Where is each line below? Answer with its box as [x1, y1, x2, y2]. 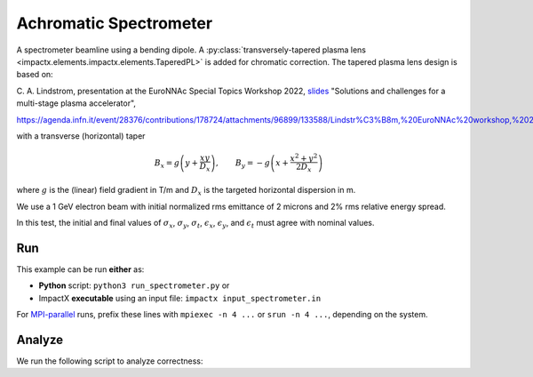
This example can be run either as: [16, 263, 145, 275]
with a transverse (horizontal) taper [16, 130, 146, 141]
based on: [16, 69, 53, 80]
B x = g [154, 157, 180, 170]
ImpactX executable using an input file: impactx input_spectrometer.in [38, 293, 322, 303]
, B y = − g [215, 157, 271, 170]
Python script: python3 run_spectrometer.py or [38, 280, 230, 291]
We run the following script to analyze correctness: [16, 356, 203, 366]
